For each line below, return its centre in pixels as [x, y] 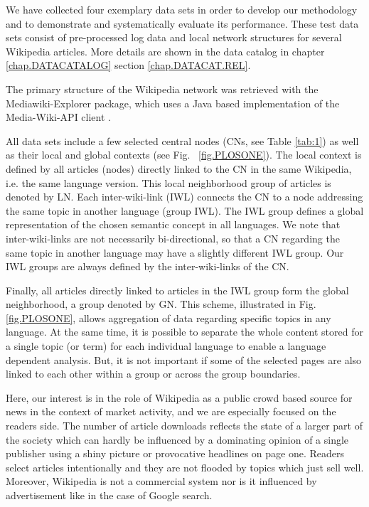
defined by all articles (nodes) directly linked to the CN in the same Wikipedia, [179, 168]
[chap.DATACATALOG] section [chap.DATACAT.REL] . [128, 65]
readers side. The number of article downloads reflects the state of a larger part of [184, 426]
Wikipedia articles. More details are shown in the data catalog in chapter [165, 51]
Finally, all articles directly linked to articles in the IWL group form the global [177, 290]
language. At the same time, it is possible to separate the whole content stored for [184, 332]
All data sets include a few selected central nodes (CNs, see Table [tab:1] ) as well [182, 140]
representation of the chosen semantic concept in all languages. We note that [173, 224]
